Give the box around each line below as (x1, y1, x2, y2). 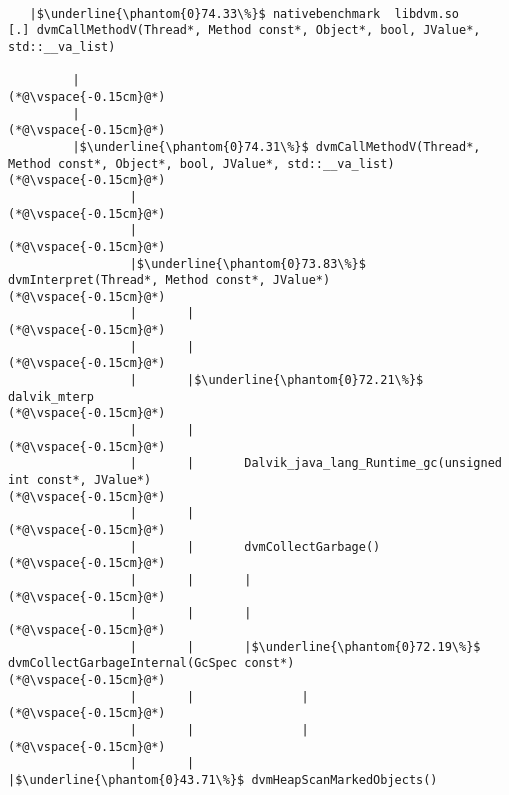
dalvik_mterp (8, 389, 94, 404)
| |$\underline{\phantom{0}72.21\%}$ (129, 373, 424, 388)
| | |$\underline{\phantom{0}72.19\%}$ (129, 639, 481, 654)
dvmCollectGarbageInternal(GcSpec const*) (8, 656, 295, 671)
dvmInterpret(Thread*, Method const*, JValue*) (8, 273, 331, 288)
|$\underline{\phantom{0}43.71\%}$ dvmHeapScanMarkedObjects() (8, 772, 438, 787)
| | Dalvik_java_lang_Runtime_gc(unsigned (129, 456, 502, 471)
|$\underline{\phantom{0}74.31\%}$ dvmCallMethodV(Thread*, (72, 139, 481, 154)
